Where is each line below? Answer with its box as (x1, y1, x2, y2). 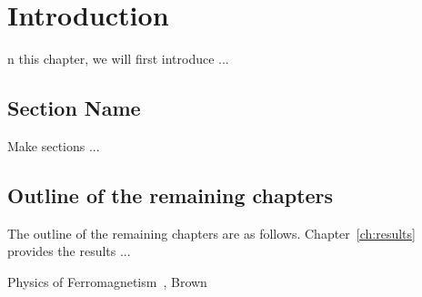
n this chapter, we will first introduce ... (7, 49, 229, 68)
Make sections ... (7, 136, 100, 155)
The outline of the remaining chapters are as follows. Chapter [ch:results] (7, 223, 416, 242)
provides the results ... (7, 241, 131, 261)
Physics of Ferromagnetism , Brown (7, 271, 207, 291)
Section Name (7, 94, 141, 122)
